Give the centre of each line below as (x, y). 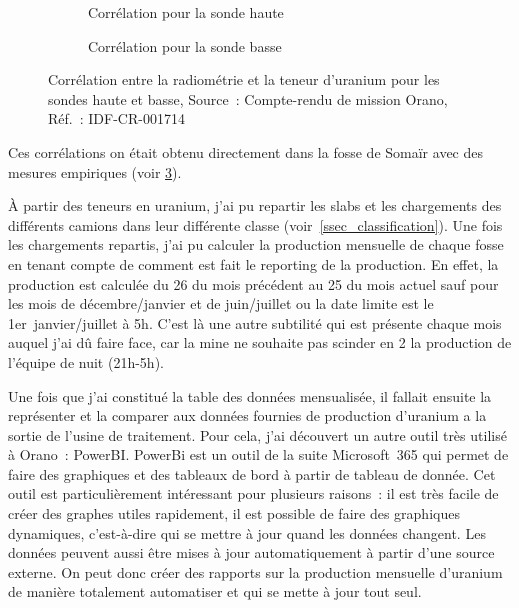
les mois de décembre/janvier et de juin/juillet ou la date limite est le (221, 303)
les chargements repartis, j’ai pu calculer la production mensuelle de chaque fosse (256, 244)
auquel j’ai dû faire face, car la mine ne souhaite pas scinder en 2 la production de (260, 342)
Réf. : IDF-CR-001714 (116, 118)
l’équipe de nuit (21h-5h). (86, 361)
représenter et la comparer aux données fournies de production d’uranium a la (247, 415)
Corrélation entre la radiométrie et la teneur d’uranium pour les (244, 79)
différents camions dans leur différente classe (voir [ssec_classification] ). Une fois (255, 224)
